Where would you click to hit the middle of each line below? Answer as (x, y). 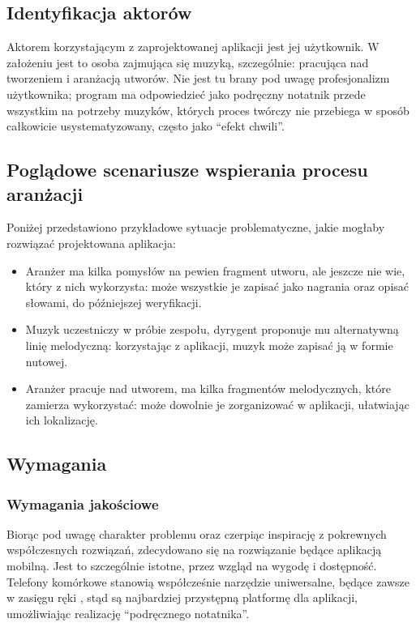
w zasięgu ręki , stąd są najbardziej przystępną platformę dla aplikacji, (182, 597)
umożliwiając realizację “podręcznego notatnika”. (128, 613)
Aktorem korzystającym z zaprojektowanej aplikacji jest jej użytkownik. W (193, 47)
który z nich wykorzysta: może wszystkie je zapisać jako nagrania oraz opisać (217, 286)
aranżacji (45, 193)
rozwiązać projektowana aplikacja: (91, 243)
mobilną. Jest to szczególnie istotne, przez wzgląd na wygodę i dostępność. (192, 566)
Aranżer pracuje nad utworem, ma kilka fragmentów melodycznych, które (208, 388)
